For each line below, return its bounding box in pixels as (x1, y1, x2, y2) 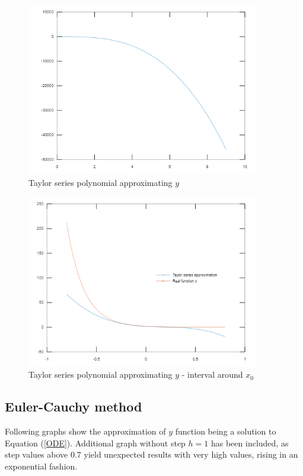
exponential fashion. (5, 459, 78, 472)
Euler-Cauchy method (5, 397, 142, 416)
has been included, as (210, 436, 289, 449)
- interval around (181, 368, 243, 381)
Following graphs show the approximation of (5, 424, 166, 437)
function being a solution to (175, 424, 276, 437)
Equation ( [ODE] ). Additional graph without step (5, 436, 186, 449)
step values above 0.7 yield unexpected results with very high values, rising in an (5, 448, 298, 461)
